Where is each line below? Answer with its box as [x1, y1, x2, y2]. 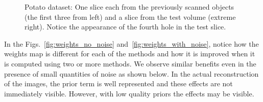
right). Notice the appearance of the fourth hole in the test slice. [25, 21, 226, 32]
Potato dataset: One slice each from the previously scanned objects [25, 2, 234, 12]
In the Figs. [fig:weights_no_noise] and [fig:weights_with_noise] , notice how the [4, 38, 259, 49]
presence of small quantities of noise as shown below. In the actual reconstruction [4, 68, 259, 79]
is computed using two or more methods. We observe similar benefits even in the [4, 58, 256, 69]
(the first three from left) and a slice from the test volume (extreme [25, 11, 236, 22]
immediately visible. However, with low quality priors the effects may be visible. [4, 88, 254, 98]
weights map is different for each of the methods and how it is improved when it [4, 48, 255, 59]
